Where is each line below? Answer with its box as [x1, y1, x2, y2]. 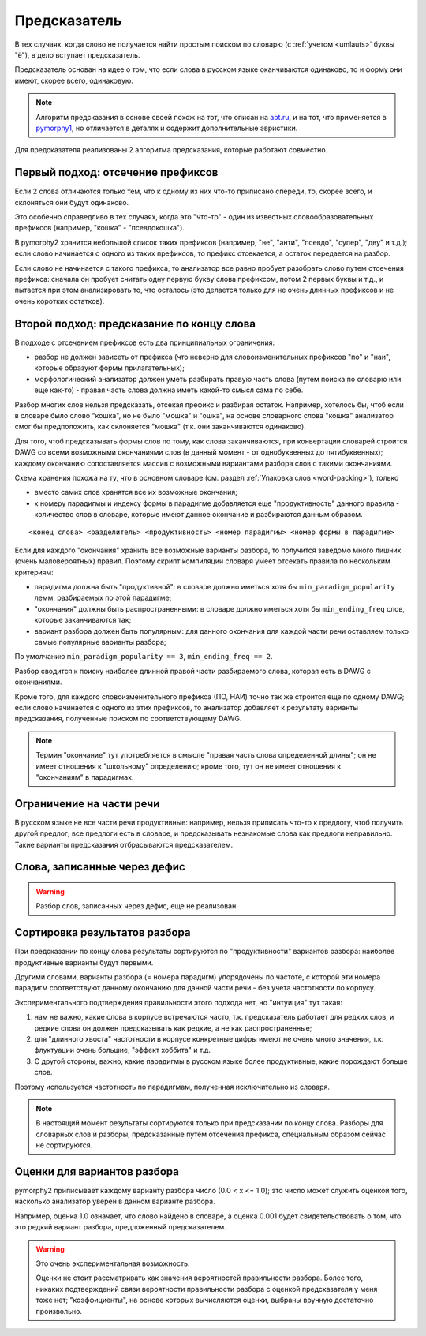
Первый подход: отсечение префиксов [14, 166, 219, 179]
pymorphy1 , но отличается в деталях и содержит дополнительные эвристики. [35, 123, 298, 133]
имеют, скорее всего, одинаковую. [14, 76, 134, 85]
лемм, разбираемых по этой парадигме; [34, 593, 172, 603]
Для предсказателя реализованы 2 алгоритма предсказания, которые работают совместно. [14, 145, 328, 155]
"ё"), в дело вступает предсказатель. [14, 50, 140, 59]
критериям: [14, 567, 54, 577]
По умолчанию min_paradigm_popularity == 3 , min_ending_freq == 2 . [14, 652, 273, 661]
